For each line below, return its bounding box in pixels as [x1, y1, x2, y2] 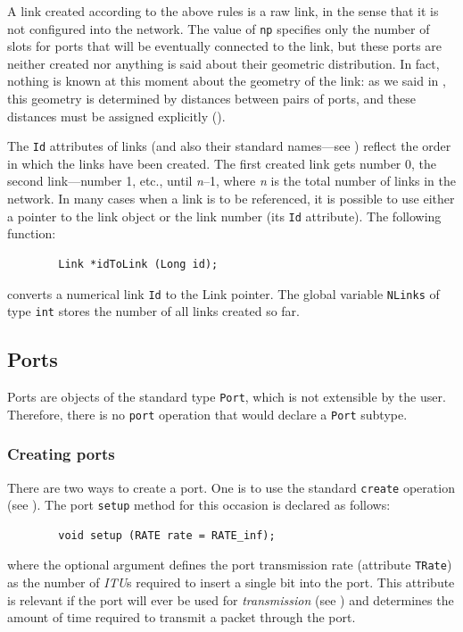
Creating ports [7, 443, 115, 465]
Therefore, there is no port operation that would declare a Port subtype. [7, 404, 408, 423]
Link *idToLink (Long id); [58, 257, 219, 270]
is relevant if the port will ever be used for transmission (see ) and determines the [7, 590, 454, 609]
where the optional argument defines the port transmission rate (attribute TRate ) [7, 555, 452, 574]
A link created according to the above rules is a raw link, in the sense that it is [7, 2, 439, 20]
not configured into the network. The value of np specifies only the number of [7, 19, 430, 37]
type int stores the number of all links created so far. [7, 302, 300, 320]
